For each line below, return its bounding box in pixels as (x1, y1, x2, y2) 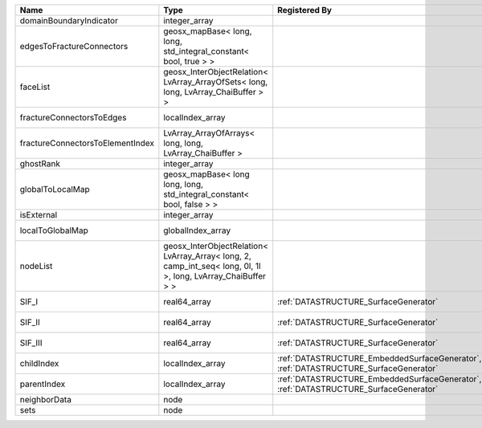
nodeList (19, 261, 53, 271)
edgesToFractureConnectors (19, 41, 129, 51)
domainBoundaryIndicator (19, 15, 118, 26)
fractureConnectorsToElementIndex (19, 137, 154, 149)
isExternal (19, 210, 58, 220)
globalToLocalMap (19, 184, 90, 194)
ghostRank (19, 158, 60, 169)
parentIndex (19, 378, 66, 389)
